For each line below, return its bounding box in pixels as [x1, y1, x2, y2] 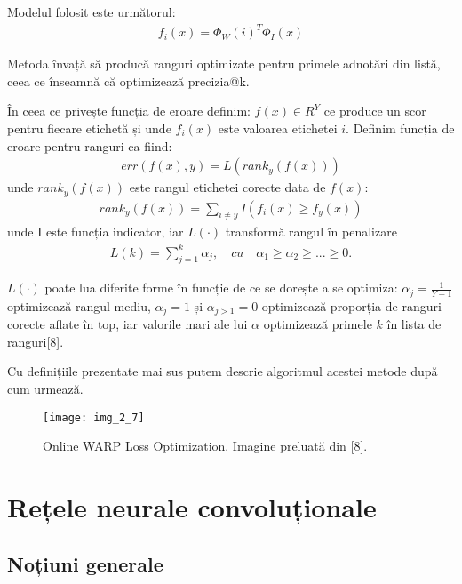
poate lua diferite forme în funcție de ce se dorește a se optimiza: [44, 278, 398, 297]
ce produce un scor [323, 101, 426, 120]
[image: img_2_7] [43, 411, 145, 424]
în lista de [386, 315, 442, 333]
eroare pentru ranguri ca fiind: [7, 136, 172, 155]
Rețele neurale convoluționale [7, 489, 377, 525]
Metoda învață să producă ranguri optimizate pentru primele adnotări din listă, [7, 54, 441, 73]
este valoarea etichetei [218, 118, 338, 137]
